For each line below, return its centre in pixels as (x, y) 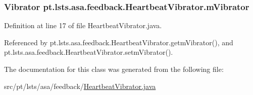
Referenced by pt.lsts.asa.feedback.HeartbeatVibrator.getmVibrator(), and (119, 42)
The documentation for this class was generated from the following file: (114, 69)
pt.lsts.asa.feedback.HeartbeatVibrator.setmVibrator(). (89, 52)
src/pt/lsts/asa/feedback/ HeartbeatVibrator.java (80, 86)
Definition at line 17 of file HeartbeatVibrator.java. (83, 25)
